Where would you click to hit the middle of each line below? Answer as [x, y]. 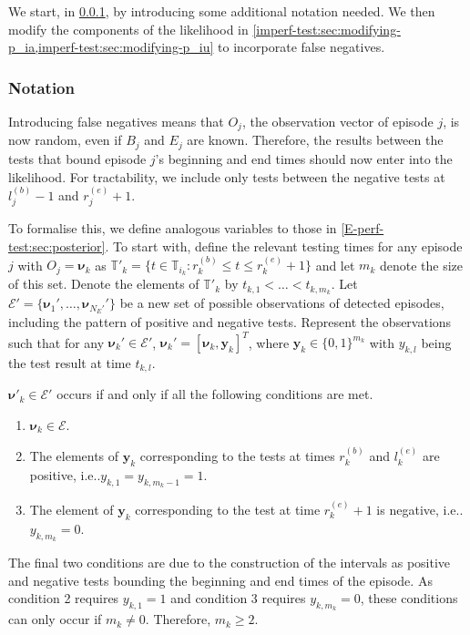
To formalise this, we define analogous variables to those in [173, 228]
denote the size [421, 265]
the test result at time [70, 362]
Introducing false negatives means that [116, 121]
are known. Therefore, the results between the [315, 140]
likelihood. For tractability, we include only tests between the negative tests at [227, 176]
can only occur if [55, 619]
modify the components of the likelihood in [128, 29]
